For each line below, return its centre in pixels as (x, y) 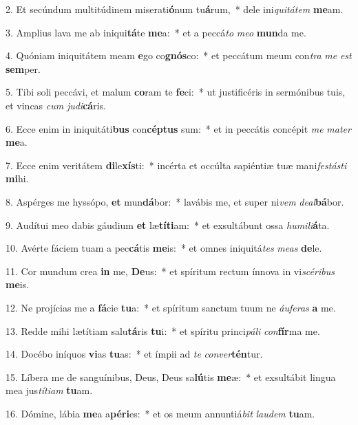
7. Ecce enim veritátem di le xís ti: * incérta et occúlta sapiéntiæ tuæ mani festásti (176, 165)
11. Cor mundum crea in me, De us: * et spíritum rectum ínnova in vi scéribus (170, 271)
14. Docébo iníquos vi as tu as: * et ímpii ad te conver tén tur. (134, 354)
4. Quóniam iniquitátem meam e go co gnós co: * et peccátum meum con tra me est (179, 55)
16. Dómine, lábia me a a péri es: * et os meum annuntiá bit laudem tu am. (160, 413)
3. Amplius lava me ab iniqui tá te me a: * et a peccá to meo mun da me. (156, 32)
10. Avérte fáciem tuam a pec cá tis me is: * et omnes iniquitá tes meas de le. (164, 248)
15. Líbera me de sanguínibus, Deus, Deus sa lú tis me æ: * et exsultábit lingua (171, 377)
